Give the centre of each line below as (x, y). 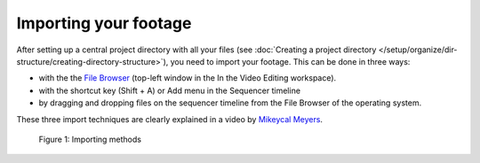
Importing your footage (104, 23)
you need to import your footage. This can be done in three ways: (290, 61)
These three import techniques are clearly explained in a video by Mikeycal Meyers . (170, 119)
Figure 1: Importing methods (90, 139)
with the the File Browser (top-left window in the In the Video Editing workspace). (188, 78)
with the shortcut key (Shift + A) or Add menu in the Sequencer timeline (170, 90)
